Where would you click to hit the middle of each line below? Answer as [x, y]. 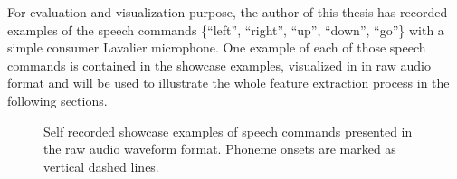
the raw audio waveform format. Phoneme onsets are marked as [220, 149]
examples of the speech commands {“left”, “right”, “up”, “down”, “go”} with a [226, 29]
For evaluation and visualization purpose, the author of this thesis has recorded [228, 12]
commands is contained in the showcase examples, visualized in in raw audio [219, 65]
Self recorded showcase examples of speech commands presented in [228, 131]
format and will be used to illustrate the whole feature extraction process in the [228, 83]
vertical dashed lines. [101, 166]
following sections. [57, 100]
